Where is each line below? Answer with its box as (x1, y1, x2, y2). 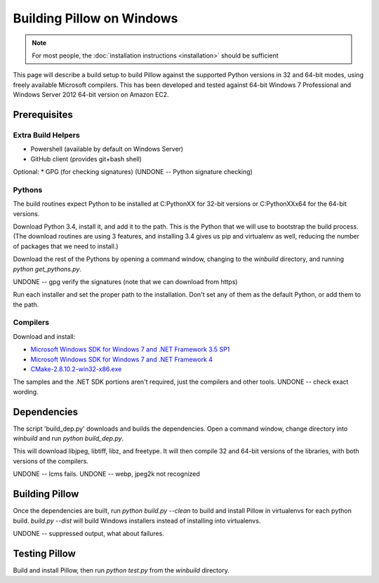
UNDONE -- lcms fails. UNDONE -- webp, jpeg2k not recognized (13, 470, 200, 478)
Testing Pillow (13, 547, 77, 559)
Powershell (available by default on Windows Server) (30, 145, 184, 154)
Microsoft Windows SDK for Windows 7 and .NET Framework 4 (30, 355, 213, 363)
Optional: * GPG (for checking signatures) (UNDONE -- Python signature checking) (13, 168, 253, 176)
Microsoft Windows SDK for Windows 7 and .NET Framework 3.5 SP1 (30, 345, 230, 354)
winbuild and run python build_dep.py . (13, 434, 124, 443)
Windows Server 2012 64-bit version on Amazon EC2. (13, 91, 169, 99)
